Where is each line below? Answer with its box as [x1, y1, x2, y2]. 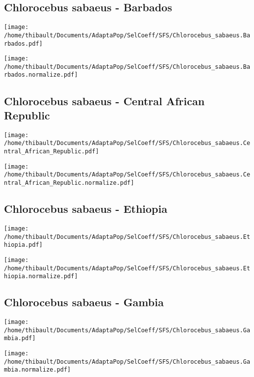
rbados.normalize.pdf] [4, 71, 78, 79]
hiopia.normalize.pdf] [4, 273, 78, 280]
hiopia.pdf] [4, 241, 43, 249]
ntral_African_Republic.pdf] [4, 148, 99, 155]
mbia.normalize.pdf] [4, 366, 71, 374]
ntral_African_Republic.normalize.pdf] [4, 179, 134, 187]
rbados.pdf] [4, 40, 43, 47]
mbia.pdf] [4, 335, 36, 342]
